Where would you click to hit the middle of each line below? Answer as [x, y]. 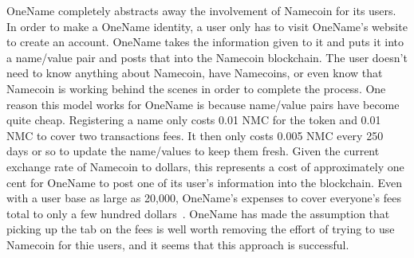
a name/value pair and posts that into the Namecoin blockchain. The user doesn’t [207, 57]
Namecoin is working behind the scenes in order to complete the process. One [196, 88]
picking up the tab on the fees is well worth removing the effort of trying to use [201, 229]
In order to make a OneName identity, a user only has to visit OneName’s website [207, 26]
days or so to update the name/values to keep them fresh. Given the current [193, 151]
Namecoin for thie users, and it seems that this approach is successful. [178, 244]
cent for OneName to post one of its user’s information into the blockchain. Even [205, 182]
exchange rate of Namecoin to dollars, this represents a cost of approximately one [205, 166]
